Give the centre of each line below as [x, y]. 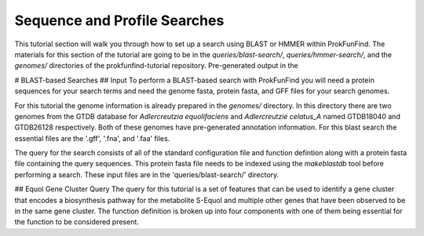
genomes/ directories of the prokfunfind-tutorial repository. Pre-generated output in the [156, 66]
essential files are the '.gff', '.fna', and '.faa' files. [92, 138]
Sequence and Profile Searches [119, 20]
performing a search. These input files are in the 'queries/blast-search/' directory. [147, 174]
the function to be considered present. [77, 222]
